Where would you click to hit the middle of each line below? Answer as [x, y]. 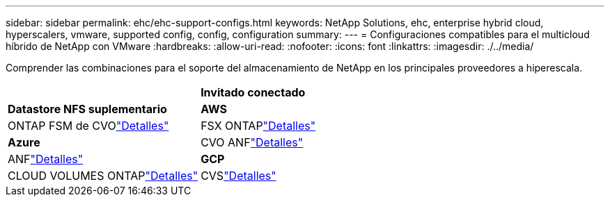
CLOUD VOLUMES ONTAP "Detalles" [103, 176]
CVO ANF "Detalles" [252, 142]
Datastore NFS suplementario [87, 109]
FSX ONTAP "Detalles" [258, 126]
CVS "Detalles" [238, 176]
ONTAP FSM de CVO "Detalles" [88, 126]
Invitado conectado [253, 92]
